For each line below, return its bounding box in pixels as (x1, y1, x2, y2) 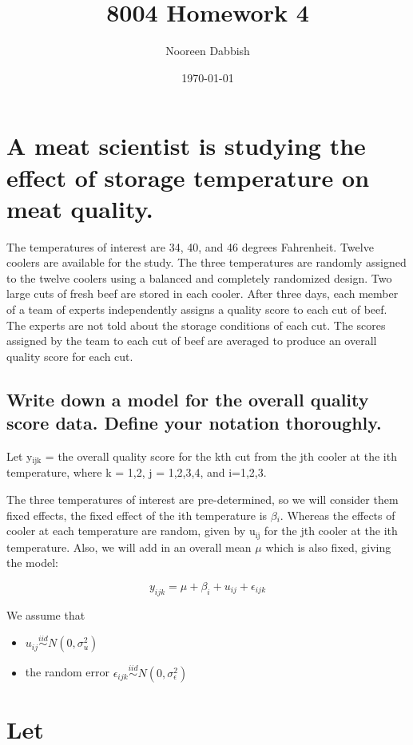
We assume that (6, 606, 85, 623)
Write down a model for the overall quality (6, 386, 369, 411)
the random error (25, 664, 109, 680)
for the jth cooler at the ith (264, 522, 398, 539)
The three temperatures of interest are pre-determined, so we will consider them (6, 491, 399, 508)
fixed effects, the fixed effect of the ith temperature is (6, 506, 268, 523)
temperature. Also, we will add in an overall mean (6, 538, 252, 555)
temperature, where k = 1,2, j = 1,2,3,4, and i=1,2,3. (6, 464, 267, 481)
